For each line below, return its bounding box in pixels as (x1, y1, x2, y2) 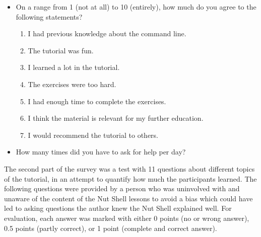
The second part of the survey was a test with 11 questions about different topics (4, 163, 255, 174)
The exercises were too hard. (28, 78, 116, 89)
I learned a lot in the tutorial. (28, 62, 120, 72)
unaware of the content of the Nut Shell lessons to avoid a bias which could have (4, 193, 253, 203)
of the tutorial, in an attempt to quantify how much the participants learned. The (4, 173, 257, 184)
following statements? (16, 11, 83, 22)
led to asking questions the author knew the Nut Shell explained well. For (4, 203, 232, 213)
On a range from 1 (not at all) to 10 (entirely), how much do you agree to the (16, 2, 256, 12)
